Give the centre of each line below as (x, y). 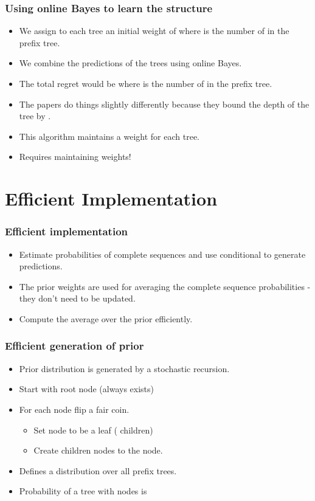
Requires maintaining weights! (75, 157)
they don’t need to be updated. (77, 298)
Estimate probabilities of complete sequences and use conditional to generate (162, 254)
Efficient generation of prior (74, 346)
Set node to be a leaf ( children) (93, 430)
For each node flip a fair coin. (74, 409)
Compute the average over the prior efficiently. (106, 318)
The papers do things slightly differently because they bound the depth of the (164, 104)
